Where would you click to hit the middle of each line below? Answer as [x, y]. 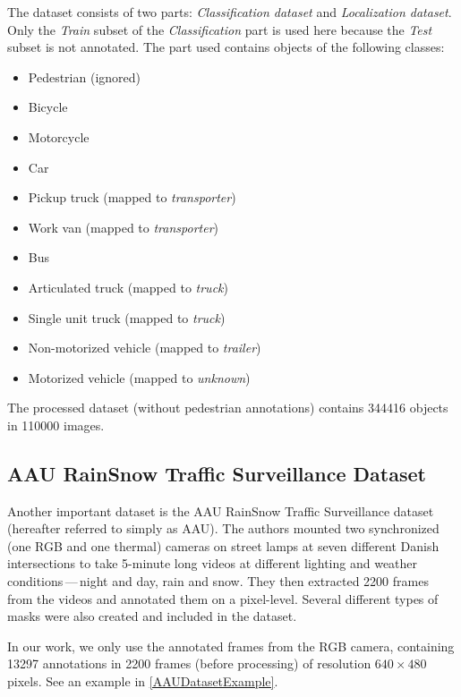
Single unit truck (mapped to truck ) [127, 317]
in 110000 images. [56, 425]
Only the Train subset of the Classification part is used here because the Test [220, 29]
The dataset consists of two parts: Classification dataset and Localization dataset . [230, 12]
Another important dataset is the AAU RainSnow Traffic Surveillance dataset [221, 510]
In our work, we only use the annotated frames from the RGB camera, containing [231, 646]
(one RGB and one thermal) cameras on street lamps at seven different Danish [223, 545]
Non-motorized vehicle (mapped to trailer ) [145, 348]
